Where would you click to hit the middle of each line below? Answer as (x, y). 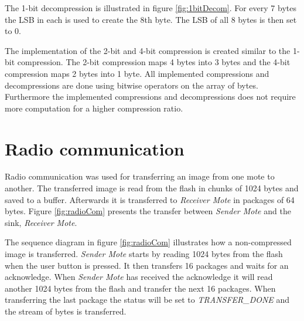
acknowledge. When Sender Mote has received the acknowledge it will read (139, 277)
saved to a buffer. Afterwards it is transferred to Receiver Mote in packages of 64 (150, 199)
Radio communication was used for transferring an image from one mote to (140, 176)
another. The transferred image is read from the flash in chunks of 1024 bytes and (152, 188)
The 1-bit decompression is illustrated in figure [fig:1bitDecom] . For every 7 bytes (151, 8)
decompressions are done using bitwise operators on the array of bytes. (131, 85)
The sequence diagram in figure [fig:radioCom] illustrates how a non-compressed (148, 242)
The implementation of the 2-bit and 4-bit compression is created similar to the (148, 50)
